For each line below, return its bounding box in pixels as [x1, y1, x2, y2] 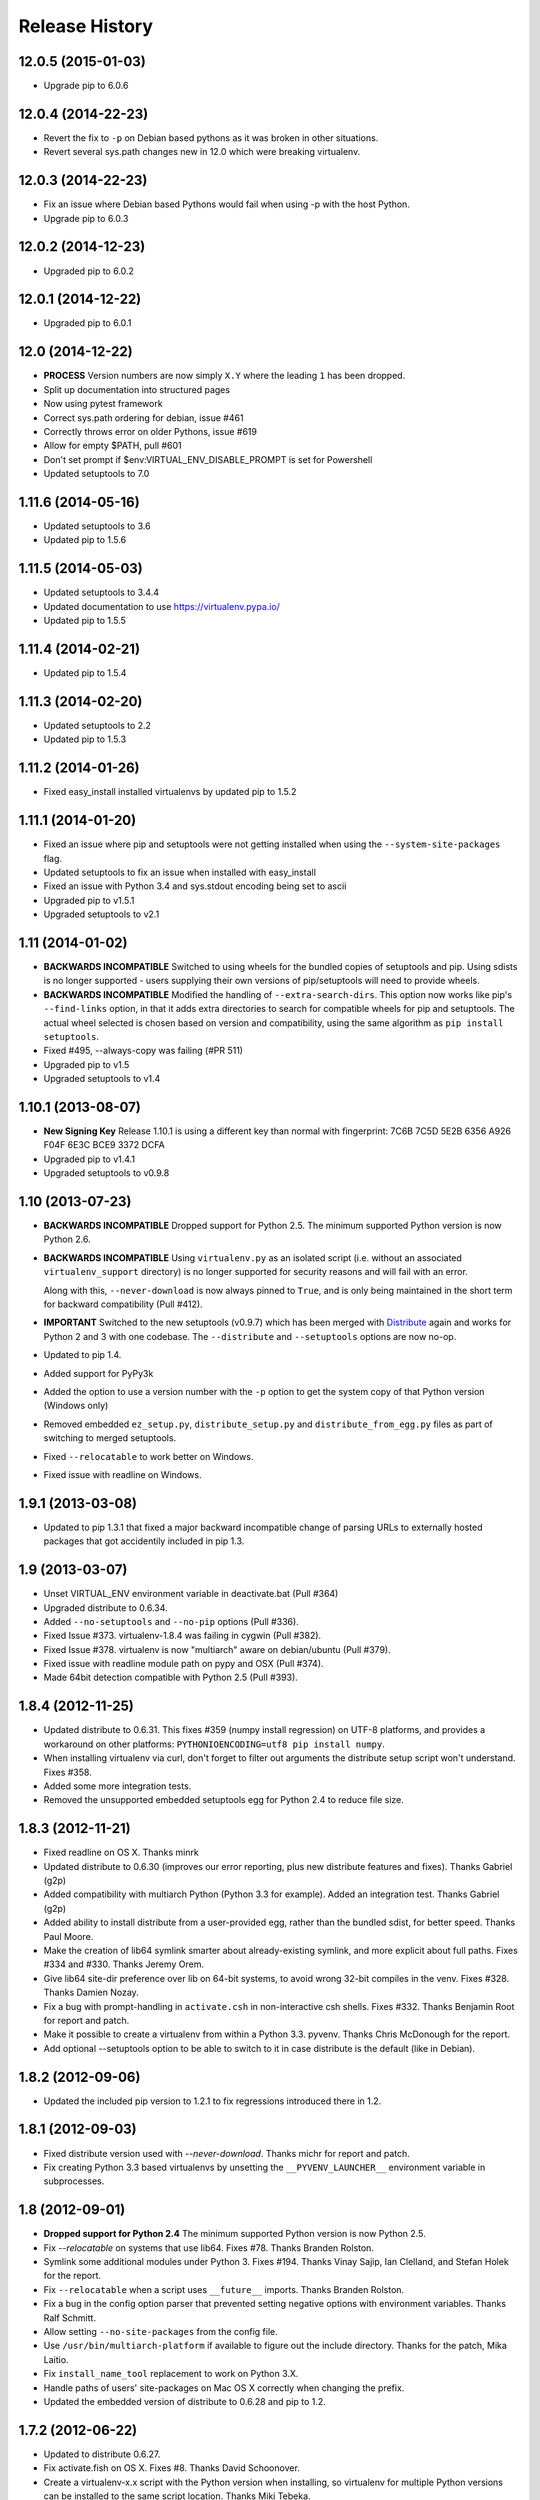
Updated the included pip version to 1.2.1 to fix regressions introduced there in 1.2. [43, 2095, 382, 2107]
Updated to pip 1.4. [43, 1349, 122, 1361]
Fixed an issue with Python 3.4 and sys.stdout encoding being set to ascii [43, 880, 347, 892]
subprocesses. [43, 2175, 105, 2187]
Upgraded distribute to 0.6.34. [43, 1601, 169, 1614]
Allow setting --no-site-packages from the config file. [43, 2325, 279, 2337]
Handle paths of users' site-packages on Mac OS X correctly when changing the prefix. [43, 2381, 405, 2394]
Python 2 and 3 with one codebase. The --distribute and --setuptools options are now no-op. [43, 1330, 457, 1342]
